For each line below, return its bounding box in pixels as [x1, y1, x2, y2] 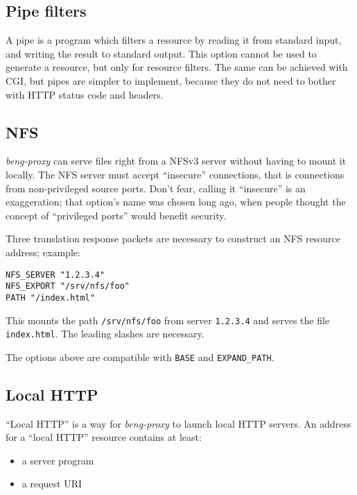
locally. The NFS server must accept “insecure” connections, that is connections [6, 167, 345, 181]
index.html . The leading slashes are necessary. [6, 326, 204, 341]
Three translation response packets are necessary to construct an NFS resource [6, 231, 340, 246]
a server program [21, 453, 94, 467]
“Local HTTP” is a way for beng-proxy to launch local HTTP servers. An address [6, 416, 351, 430]
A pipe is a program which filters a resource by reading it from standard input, [6, 33, 342, 47]
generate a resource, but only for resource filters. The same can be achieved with [6, 60, 348, 74]
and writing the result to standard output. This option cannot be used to [6, 46, 317, 60]
